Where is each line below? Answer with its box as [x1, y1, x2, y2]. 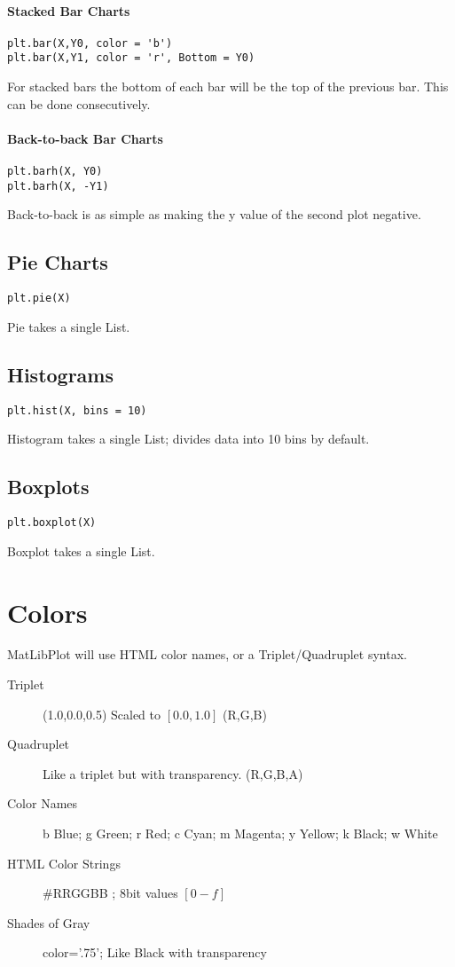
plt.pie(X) [7, 292, 71, 305]
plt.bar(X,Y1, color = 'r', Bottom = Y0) [7, 51, 255, 65]
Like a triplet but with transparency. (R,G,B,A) [43, 764, 303, 782]
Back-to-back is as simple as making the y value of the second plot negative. [7, 205, 421, 224]
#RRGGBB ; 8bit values [43, 884, 178, 902]
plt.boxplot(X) [7, 516, 97, 530]
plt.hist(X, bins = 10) [7, 404, 147, 417]
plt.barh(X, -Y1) [7, 179, 109, 193]
